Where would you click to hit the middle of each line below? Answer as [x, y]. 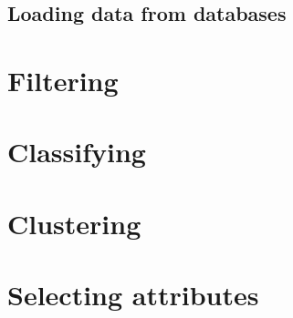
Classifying [77, 152]
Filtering [63, 80]
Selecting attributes [133, 295]
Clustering [74, 223]
